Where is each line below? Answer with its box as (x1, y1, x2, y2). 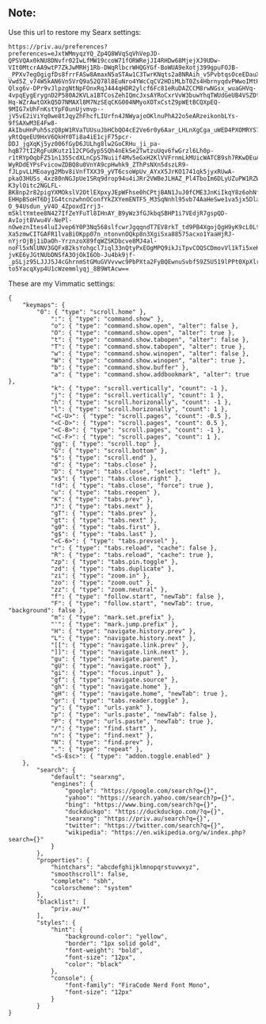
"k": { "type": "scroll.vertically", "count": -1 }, (50, 384, 228, 392)
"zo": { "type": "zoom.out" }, (50, 578, 154, 586)
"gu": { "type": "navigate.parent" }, (50, 654, 179, 663)
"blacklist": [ (36, 898, 87, 906)
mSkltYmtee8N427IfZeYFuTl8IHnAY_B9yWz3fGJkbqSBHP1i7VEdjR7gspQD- (8, 209, 228, 217)
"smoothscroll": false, (50, 870, 129, 878)
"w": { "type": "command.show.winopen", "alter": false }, (50, 349, 249, 358)
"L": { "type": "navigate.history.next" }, (50, 634, 196, 642)
